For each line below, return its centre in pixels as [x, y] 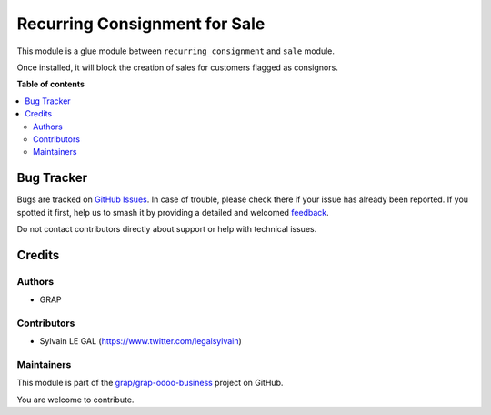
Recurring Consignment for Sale [141, 24]
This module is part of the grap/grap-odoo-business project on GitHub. [150, 383]
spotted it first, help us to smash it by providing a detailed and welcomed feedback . [173, 212]
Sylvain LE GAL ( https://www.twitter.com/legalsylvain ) [141, 341]
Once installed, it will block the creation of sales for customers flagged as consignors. [177, 67]
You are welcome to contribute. [75, 400]
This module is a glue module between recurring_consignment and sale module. [176, 51]
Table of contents [51, 84]
